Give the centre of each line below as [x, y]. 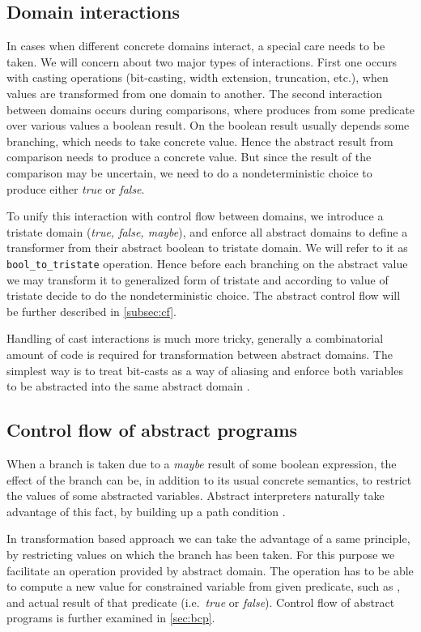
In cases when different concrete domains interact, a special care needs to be [196, 46]
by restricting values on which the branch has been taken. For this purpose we [201, 554]
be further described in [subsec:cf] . [92, 311]
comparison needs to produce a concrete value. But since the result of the [189, 157]
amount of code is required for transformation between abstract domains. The [200, 354]
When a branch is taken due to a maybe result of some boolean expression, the [202, 463]
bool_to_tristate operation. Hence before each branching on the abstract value [207, 263]
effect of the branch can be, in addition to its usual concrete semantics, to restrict [209, 479]
